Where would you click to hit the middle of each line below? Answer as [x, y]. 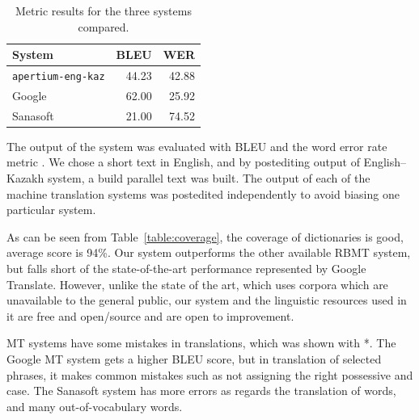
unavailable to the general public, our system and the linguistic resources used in [207, 300]
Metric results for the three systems [104, 10]
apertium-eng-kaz [59, 77]
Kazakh [25, 178]
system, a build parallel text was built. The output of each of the [209, 178]
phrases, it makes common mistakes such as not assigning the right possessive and [210, 374]
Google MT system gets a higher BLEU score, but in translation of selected [194, 359]
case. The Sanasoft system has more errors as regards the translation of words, [201, 391]
